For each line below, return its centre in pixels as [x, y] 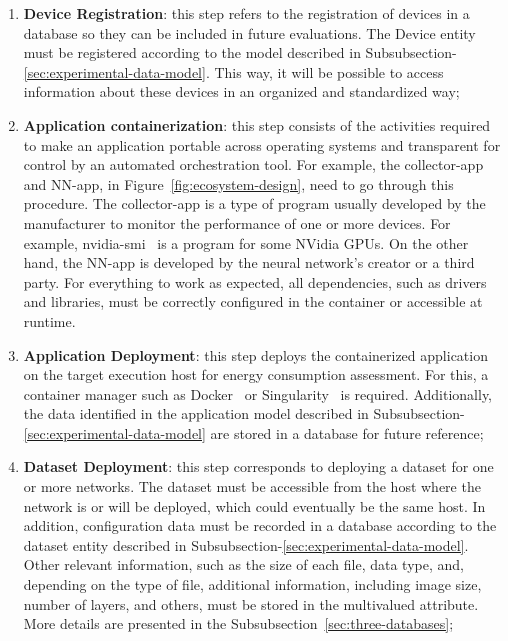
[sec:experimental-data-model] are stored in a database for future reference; [253, 432]
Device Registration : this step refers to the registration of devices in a [246, 13]
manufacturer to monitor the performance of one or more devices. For [237, 222]
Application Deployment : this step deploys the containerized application [255, 354]
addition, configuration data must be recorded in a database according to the [260, 525]
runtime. [49, 320]
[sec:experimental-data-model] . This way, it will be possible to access [233, 71]
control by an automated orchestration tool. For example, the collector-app [253, 164]
